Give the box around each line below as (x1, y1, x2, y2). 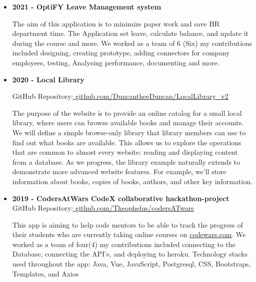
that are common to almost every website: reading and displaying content (12, 147, 238, 157)
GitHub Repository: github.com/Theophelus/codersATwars (12, 203, 194, 213)
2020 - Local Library (12, 74, 84, 84)
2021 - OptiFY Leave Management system (12, 1, 161, 11)
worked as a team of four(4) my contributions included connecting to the (12, 239, 235, 249)
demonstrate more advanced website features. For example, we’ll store (12, 166, 226, 177)
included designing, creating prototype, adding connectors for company (12, 47, 230, 58)
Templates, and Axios (12, 268, 79, 279)
